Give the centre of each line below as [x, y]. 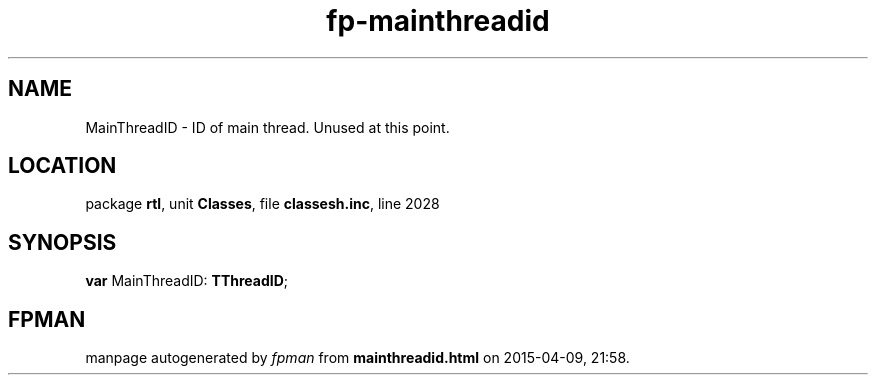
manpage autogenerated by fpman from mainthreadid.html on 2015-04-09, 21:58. [357, 358]
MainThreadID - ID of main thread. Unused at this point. [267, 127]
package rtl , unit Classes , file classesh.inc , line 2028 [262, 204]
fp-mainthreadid [438, 21]
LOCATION [62, 166]
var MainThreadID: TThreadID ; [187, 281]
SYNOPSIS [62, 242]
